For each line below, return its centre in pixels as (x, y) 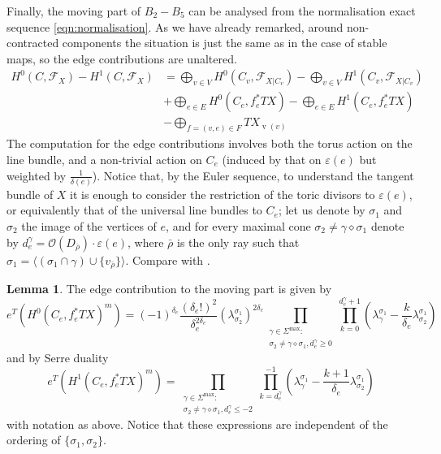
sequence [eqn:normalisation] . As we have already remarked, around (175, 26)
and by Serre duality (58, 358)
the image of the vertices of (89, 226)
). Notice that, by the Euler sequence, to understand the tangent (253, 175)
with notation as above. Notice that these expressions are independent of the (197, 424)
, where (146, 242)
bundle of (30, 194)
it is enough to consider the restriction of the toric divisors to (223, 194)
